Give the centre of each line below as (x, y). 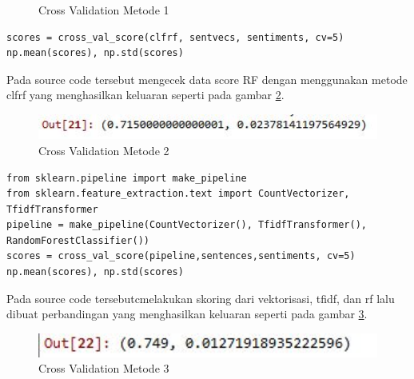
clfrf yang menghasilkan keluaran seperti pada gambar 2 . (145, 95)
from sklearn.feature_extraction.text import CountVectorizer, (178, 194)
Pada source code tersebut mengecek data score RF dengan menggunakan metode (207, 79)
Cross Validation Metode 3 (104, 368)
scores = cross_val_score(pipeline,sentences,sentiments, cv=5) (181, 256)
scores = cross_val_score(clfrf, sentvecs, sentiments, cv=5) (175, 37)
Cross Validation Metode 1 (104, 10)
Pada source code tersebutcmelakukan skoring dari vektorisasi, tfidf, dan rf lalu (201, 298)
